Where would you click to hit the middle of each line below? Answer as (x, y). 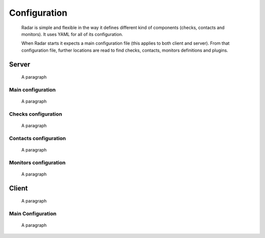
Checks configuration (36, 114)
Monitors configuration (37, 162)
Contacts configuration (38, 138)
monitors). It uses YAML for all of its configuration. (72, 34)
